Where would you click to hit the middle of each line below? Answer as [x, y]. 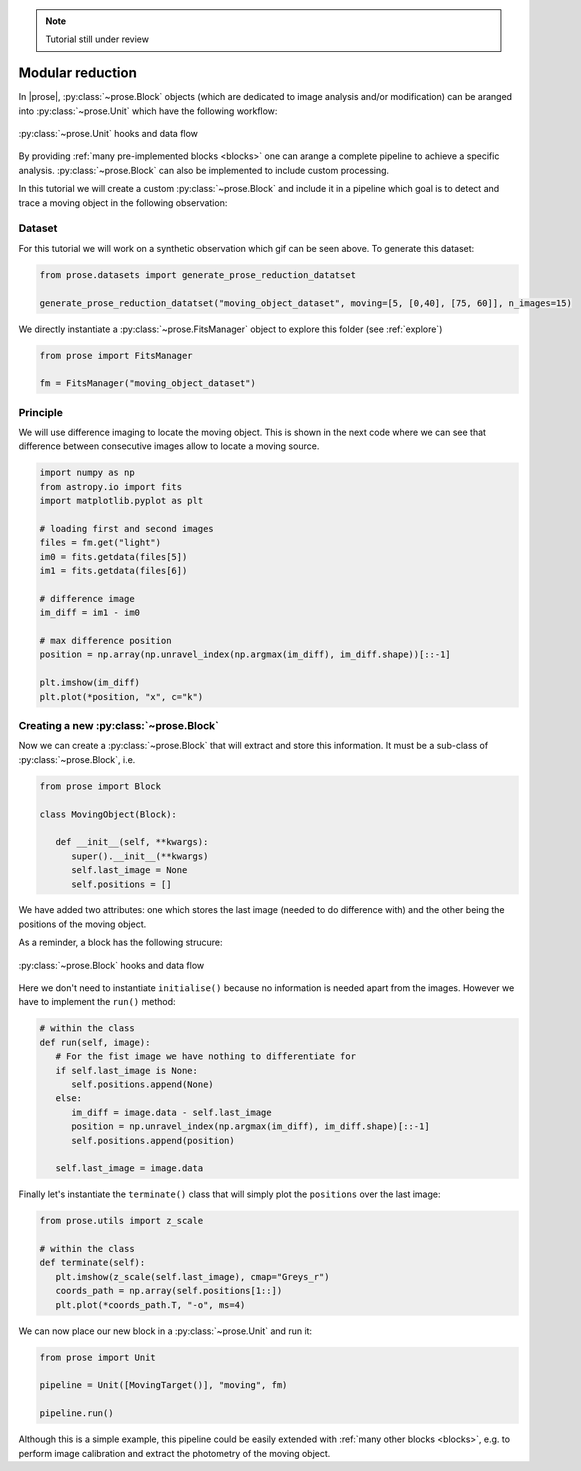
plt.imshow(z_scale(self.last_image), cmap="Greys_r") [192, 1276]
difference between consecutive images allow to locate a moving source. [169, 446]
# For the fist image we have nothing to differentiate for [206, 1056]
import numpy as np [87, 473]
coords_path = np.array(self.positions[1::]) [169, 1291]
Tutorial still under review [97, 39]
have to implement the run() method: [97, 1002]
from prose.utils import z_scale [121, 1221]
